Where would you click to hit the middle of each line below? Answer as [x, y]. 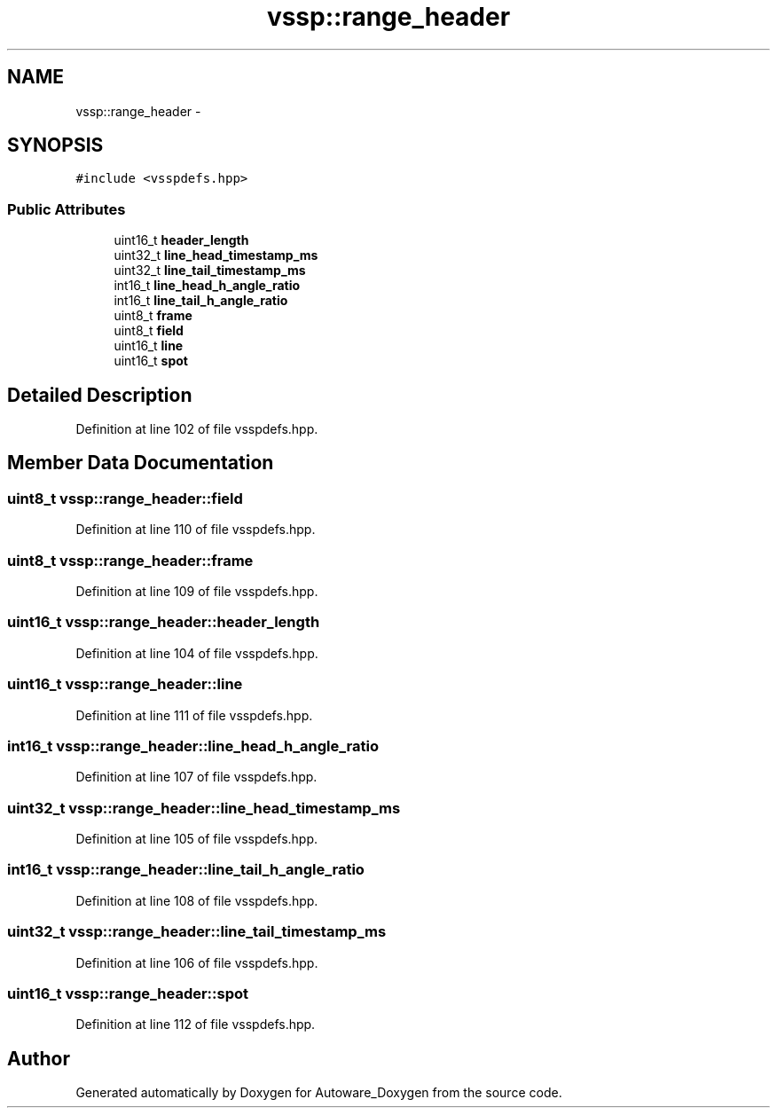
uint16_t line [149, 346]
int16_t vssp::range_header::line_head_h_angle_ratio [193, 746]
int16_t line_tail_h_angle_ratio [201, 301]
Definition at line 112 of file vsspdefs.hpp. [196, 1025]
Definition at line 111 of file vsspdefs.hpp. [194, 715]
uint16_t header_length [181, 240]
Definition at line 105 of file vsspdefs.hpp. [197, 839]
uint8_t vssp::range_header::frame [130, 560]
